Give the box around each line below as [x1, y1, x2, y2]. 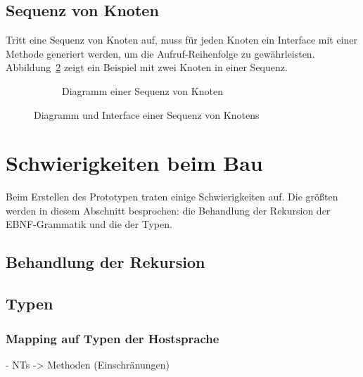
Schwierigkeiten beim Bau [6, 148, 263, 177]
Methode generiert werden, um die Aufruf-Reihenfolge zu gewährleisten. [6, 46, 315, 60]
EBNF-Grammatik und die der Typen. [6, 217, 172, 231]
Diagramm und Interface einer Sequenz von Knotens [34, 107, 260, 122]
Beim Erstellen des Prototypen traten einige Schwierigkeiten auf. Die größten [6, 189, 338, 204]
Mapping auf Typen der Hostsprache [6, 329, 219, 347]
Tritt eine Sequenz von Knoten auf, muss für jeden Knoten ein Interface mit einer [6, 32, 358, 47]
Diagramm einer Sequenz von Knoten [62, 83, 223, 98]
